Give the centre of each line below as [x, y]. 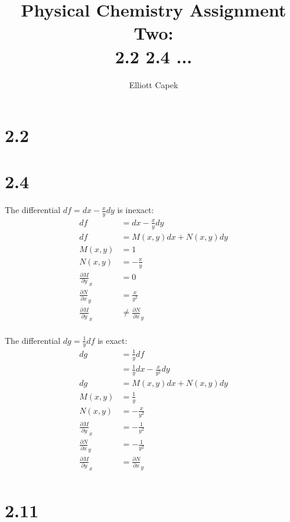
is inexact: [136, 210]
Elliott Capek [154, 84]
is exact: [113, 340]
